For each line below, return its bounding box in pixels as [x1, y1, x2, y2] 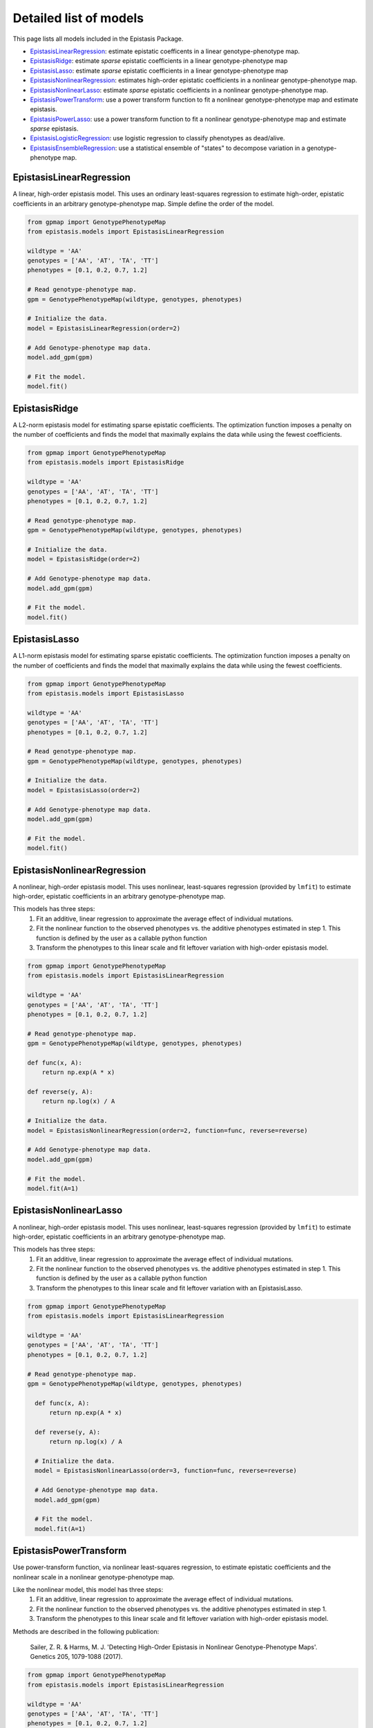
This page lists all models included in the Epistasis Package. [12, 35, 184, 43]
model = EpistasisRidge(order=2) [27, 555, 141, 563]
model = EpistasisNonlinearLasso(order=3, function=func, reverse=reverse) [35, 1467, 297, 1475]
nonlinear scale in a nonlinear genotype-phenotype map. [12, 1572, 175, 1581]
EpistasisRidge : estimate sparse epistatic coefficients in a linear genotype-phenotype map [30, 57, 288, 65]
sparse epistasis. [30, 124, 79, 133]
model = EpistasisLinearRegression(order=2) [27, 324, 181, 332]
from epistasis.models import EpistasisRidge [27, 458, 184, 467]
